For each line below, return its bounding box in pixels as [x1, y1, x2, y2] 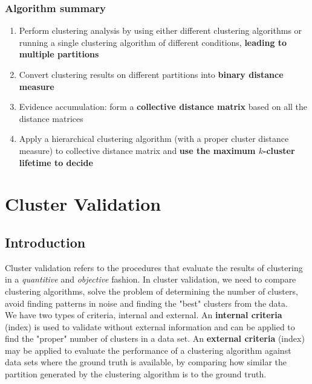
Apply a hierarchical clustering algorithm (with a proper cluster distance [19, 132, 289, 145]
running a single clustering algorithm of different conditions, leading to [19, 36, 287, 48]
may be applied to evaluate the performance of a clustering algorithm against [5, 344, 291, 356]
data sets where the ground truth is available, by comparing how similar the [5, 356, 287, 368]
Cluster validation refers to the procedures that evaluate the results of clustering [5, 261, 303, 274]
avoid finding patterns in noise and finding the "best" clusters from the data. [5, 296, 288, 309]
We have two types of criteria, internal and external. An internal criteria [5, 309, 282, 321]
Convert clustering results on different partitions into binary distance [19, 68, 284, 80]
